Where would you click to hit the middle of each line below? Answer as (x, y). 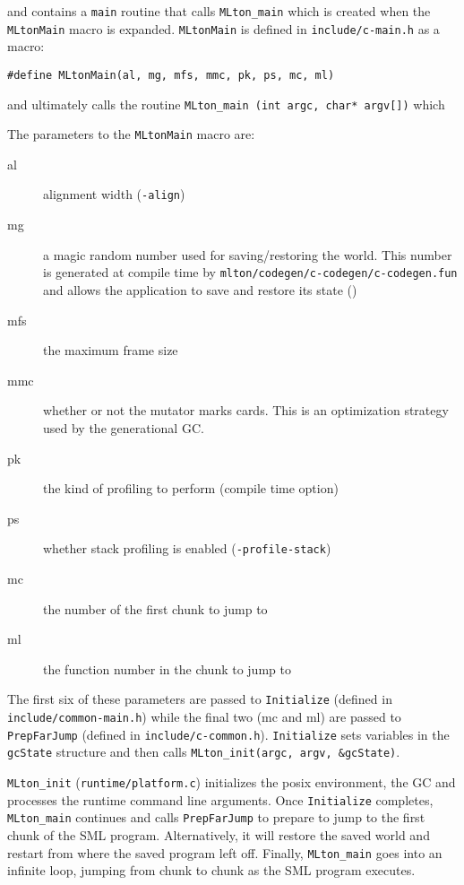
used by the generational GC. (124, 427)
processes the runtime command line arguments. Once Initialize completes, (220, 799)
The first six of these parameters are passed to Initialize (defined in (200, 699)
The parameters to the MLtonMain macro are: (131, 134)
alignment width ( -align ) (114, 194)
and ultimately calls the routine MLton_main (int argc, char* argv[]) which (226, 104)
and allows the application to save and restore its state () (200, 289)
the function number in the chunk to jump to (167, 668)
